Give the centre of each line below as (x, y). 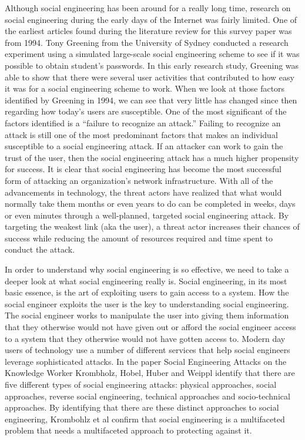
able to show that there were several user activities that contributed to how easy (150, 77)
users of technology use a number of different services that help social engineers (148, 350)
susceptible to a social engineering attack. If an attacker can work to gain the (144, 146)
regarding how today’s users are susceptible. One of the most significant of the (146, 111)
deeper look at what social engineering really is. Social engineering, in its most (146, 281)
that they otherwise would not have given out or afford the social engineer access (150, 327)
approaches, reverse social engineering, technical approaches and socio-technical (148, 396)
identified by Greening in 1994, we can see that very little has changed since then (151, 100)
